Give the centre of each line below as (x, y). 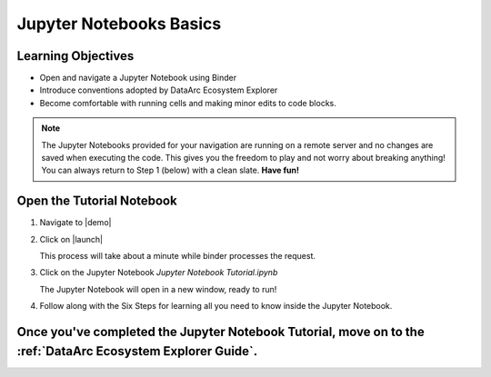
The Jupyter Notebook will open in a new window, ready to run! (158, 289)
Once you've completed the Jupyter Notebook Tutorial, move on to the (220, 332)
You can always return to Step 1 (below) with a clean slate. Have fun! (170, 170)
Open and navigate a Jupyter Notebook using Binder (138, 78)
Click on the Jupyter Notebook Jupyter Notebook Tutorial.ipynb (159, 273)
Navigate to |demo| (75, 223)
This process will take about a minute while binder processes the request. (178, 256)
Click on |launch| (71, 239)
